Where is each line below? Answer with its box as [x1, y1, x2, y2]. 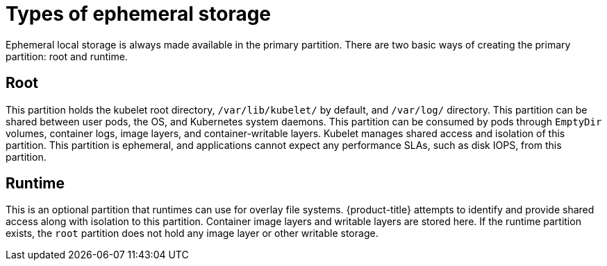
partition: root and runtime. [6, 50, 128, 62]
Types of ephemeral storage [6, 2, 272, 26]
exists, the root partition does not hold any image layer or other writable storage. [6, 227, 379, 240]
